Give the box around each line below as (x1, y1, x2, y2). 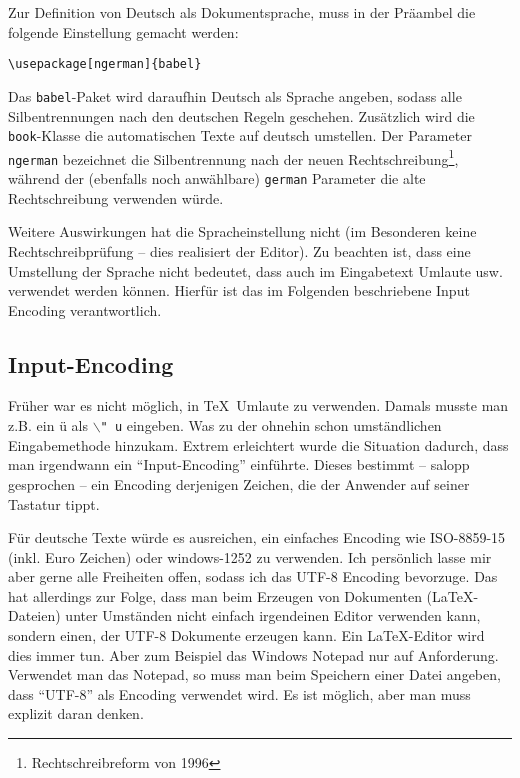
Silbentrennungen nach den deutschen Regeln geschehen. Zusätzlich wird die (8, 105, 475, 126)
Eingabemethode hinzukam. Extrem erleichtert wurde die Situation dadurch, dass (8, 434, 509, 455)
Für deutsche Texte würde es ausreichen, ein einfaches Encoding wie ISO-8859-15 (8, 527, 506, 548)
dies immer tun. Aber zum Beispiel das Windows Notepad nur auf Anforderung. (8, 644, 499, 665)
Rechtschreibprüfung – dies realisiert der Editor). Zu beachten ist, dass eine (8, 240, 471, 261)
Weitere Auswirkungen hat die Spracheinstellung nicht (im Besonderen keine (8, 221, 477, 242)
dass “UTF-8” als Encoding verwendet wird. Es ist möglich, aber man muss (8, 683, 471, 704)
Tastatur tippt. (8, 493, 100, 514)
